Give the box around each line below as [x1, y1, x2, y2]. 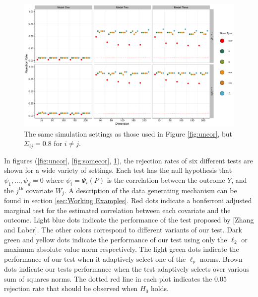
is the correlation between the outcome [107, 175, 225, 185]
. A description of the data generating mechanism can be [64, 185, 237, 195]
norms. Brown [199, 253, 243, 264]
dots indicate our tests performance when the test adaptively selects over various [4, 264, 250, 274]
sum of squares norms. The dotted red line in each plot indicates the [4, 273, 212, 284]
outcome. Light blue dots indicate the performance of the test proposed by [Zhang [4, 215, 254, 225]
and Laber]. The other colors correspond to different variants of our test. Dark [4, 224, 242, 235]
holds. [151, 283, 169, 294]
